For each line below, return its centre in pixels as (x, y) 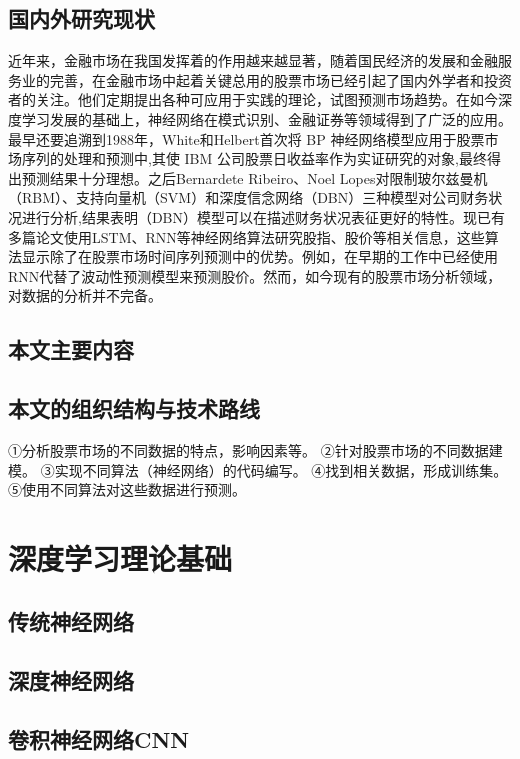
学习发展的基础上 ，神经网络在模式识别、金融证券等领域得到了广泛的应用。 (266, 118)
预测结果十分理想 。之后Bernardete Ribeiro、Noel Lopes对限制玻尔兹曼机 (254, 177)
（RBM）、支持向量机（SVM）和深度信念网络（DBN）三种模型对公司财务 (248, 197)
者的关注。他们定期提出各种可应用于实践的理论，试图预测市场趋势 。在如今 (253, 99)
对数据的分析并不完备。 (85, 295)
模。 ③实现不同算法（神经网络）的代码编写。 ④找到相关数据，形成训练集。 (258, 469)
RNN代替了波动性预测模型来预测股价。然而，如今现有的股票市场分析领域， (255, 275)
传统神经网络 (71, 621)
